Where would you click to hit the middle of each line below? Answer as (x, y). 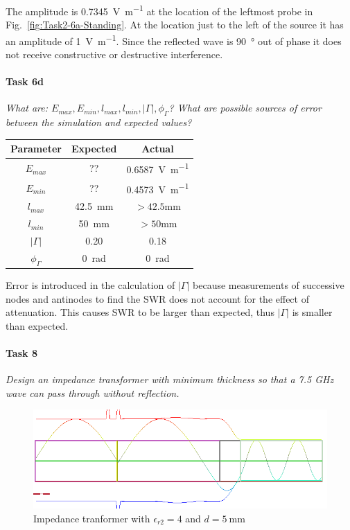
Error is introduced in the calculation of (90, 285)
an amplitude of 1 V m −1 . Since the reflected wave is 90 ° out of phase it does (174, 39)
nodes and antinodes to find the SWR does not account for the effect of (157, 298)
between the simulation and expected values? (99, 122)
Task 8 (21, 353)
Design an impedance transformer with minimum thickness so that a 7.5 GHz (170, 379)
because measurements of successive (269, 285)
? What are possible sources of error (245, 108)
